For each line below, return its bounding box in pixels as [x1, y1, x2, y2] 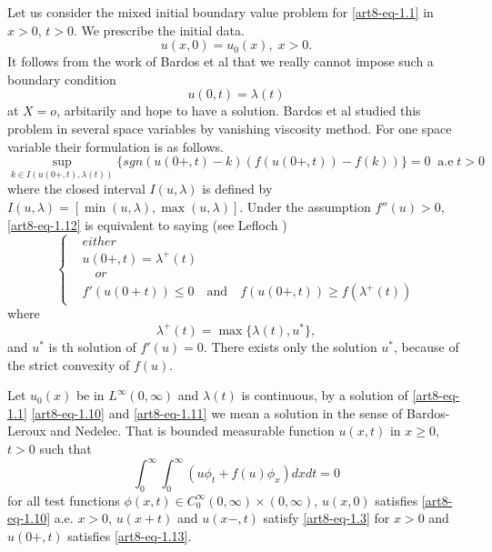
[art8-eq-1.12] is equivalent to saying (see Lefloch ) [7, 215, 287, 234]
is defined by [202, 179, 273, 198]
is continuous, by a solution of [241, 386, 408, 405]
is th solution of [48, 336, 136, 356]
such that [39, 438, 92, 457]
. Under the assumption [239, 196, 371, 216]
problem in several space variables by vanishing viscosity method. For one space [7, 118, 452, 137]
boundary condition [7, 69, 116, 88]
